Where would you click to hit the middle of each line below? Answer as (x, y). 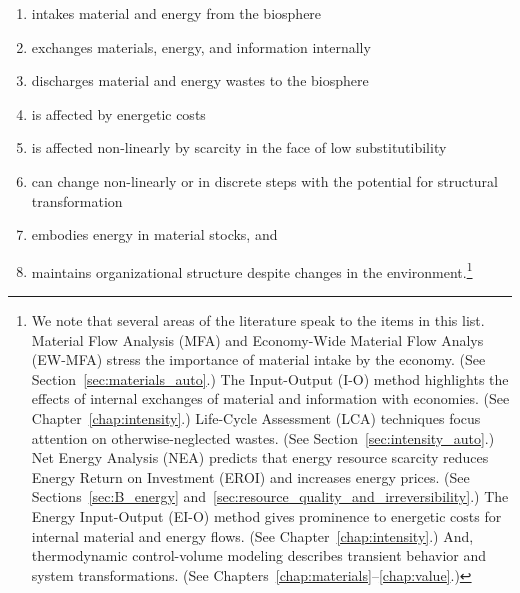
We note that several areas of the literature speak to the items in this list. (258, 320)
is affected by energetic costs (118, 113)
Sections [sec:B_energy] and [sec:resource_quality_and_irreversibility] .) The (270, 496)
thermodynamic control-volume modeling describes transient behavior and (259, 555)
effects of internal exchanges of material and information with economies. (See (270, 398)
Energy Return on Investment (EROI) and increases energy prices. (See (250, 476)
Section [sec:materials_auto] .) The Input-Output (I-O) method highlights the (270, 378)
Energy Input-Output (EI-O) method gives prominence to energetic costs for (266, 515)
